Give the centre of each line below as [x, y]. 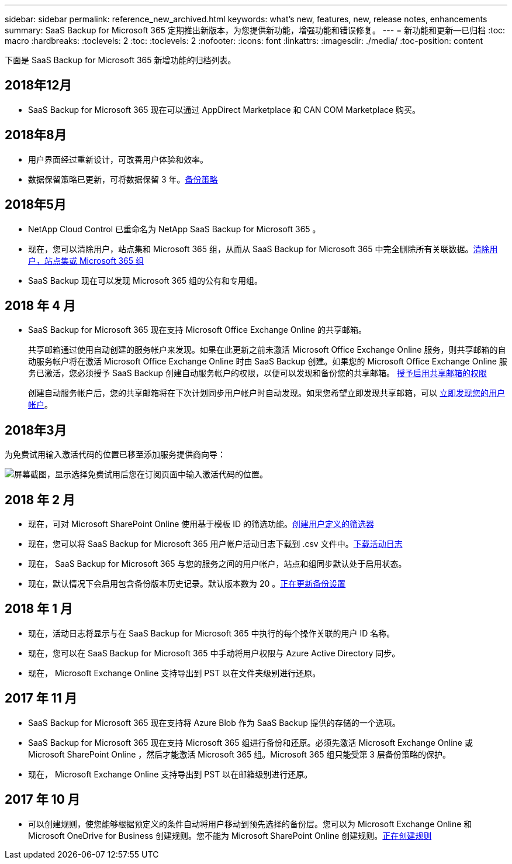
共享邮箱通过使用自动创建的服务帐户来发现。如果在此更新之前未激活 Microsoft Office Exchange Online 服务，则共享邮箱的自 [267, 350]
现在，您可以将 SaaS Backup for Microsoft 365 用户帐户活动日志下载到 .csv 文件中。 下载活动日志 [215, 544]
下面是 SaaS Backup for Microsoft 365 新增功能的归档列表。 [120, 60]
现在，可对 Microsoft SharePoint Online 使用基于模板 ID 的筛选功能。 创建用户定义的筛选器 [201, 524]
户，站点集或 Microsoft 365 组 [86, 260]
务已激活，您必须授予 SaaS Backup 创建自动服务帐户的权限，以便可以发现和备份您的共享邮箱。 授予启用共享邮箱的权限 [257, 373]
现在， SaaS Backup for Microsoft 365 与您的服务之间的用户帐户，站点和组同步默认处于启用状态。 [217, 564]
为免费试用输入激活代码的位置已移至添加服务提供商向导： [115, 455]
